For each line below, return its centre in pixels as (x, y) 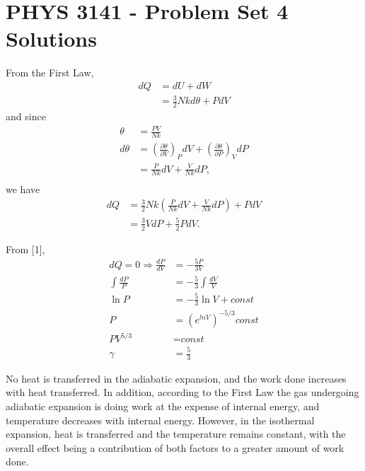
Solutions (51, 39)
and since (26, 116)
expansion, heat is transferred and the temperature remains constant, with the (176, 434)
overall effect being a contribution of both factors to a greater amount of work (175, 447)
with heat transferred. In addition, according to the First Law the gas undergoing (182, 392)
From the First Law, (50, 72)
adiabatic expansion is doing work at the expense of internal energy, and (163, 406)
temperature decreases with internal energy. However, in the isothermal (160, 420)
